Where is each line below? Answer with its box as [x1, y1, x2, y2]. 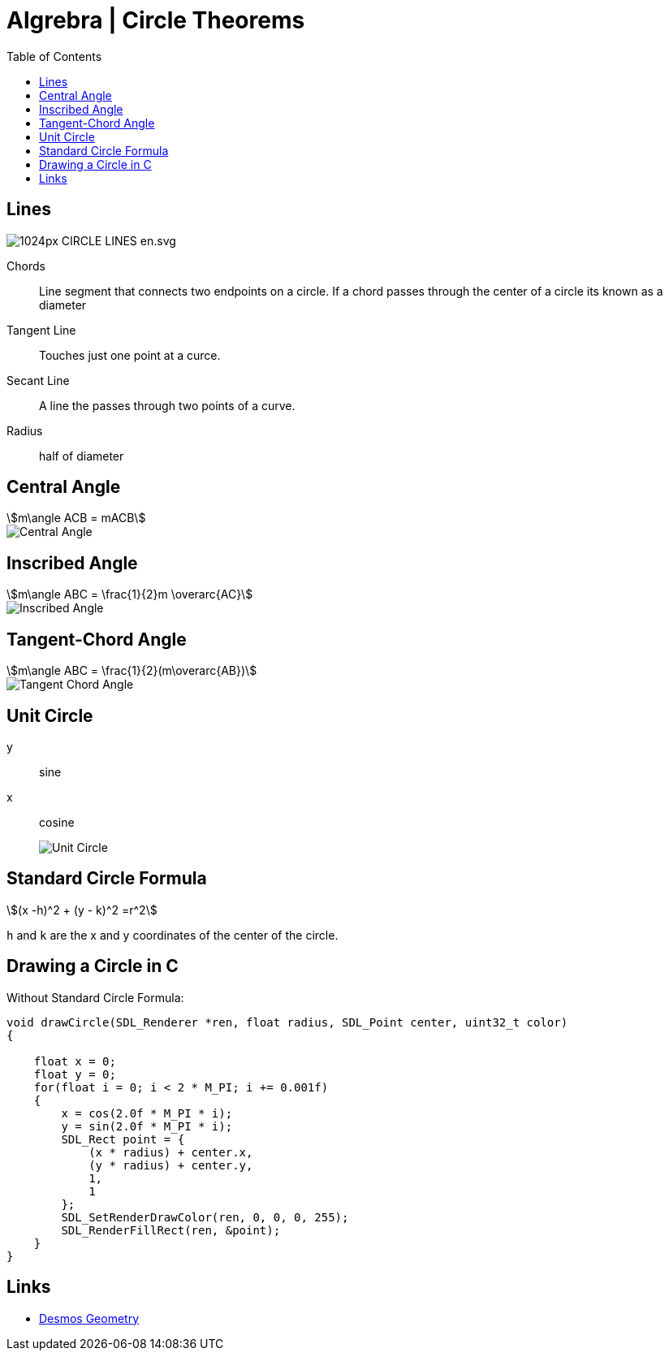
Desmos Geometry [39, 1311, 140, 1325]
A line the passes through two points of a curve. [39, 398, 296, 413]
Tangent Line [6, 322, 76, 337]
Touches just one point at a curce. [39, 348, 221, 362]
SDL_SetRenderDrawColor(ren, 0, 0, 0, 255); [61, 1210, 349, 1224]
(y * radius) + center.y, [88, 1158, 253, 1172]
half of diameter [39, 448, 124, 463]
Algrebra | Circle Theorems [6, 6, 305, 34]
